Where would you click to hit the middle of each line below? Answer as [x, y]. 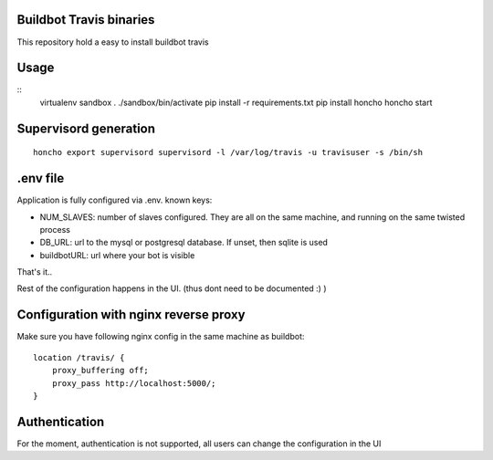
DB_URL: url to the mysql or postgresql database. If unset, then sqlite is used [184, 243]
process [55, 229]
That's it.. [35, 272]
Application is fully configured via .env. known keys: [115, 200]
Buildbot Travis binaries [86, 20]
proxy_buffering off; [100, 371]
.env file [41, 178]
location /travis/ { [79, 357]
